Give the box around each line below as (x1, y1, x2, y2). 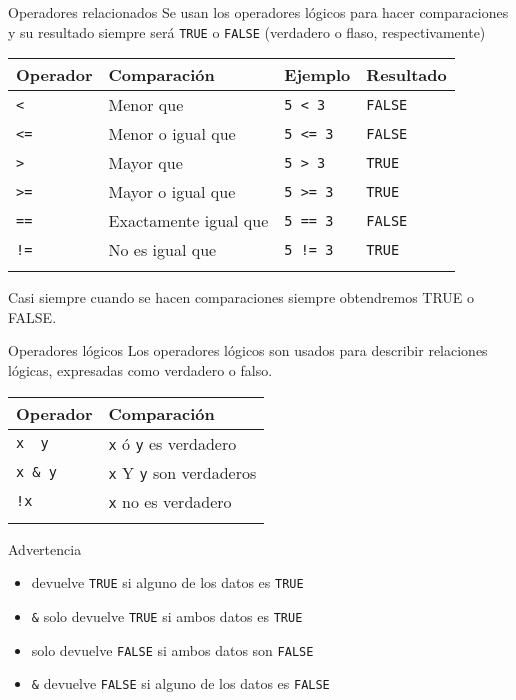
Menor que (108, 93, 184, 117)
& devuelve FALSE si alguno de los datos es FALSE (31, 673, 330, 694)
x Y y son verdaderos (108, 460, 257, 484)
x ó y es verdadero (108, 431, 237, 455)
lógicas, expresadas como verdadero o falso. (8, 360, 273, 381)
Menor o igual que (108, 122, 236, 146)
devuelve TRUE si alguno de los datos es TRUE (31, 572, 304, 593)
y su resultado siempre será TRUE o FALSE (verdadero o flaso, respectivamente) (8, 21, 486, 42)
